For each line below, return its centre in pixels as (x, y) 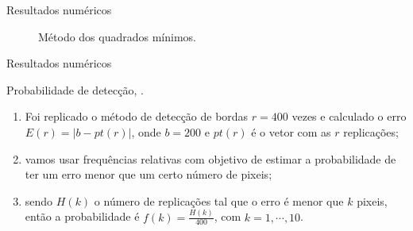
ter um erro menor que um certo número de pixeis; (149, 174)
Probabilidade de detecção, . (75, 89)
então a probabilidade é (82, 216)
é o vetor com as (291, 131)
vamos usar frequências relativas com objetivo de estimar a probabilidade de (210, 158)
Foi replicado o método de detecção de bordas (137, 116)
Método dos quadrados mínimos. (118, 36)
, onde (146, 131)
